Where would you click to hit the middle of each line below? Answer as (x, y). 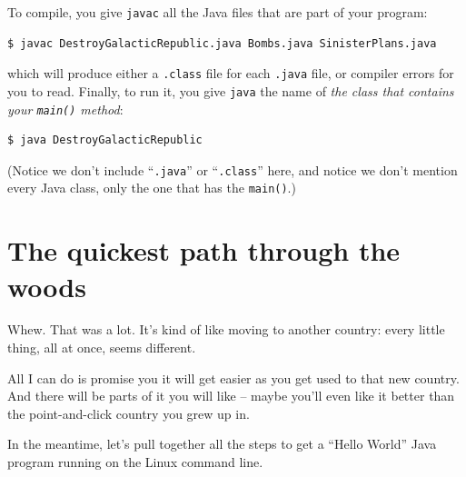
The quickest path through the (204, 250)
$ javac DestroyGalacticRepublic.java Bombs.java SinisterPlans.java (222, 43)
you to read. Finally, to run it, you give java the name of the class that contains (231, 90)
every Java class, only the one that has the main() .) (152, 188)
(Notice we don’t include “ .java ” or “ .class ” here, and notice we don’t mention (233, 169)
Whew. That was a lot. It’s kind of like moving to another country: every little (226, 329)
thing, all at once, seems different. (102, 348)
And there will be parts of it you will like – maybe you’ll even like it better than (231, 396)
